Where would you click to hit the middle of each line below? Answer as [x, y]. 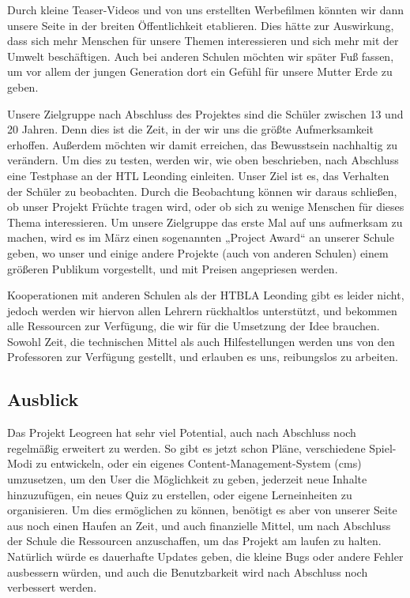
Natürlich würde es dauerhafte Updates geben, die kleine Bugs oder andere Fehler [205, 557]
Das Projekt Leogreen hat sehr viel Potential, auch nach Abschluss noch [182, 433]
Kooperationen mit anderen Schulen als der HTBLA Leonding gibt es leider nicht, [206, 295]
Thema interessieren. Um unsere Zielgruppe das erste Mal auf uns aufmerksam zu [205, 222]
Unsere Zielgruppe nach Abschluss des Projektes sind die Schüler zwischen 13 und [205, 113]
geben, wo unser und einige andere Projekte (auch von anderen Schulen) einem [198, 252]
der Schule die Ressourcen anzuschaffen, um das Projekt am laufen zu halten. [194, 541]
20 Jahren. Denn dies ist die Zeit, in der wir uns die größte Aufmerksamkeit [191, 129]
